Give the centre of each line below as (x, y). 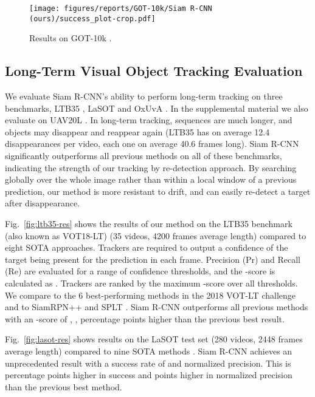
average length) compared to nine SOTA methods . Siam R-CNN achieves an (149, 351)
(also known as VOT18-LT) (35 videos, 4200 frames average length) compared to (156, 235)
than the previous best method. (64, 386)
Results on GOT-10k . (71, 38)
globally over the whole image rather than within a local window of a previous (151, 179)
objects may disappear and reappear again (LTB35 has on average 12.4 (137, 131)
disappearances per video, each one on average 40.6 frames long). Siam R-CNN (152, 144)
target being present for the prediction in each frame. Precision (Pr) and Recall (153, 259)
